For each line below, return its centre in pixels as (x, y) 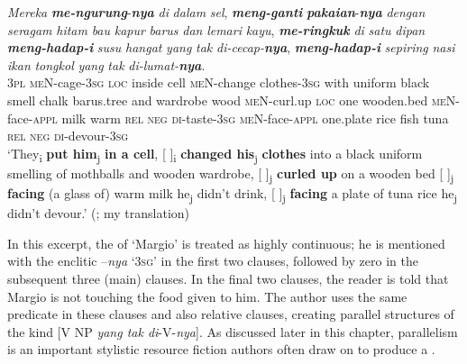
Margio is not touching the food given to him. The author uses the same (207, 296)
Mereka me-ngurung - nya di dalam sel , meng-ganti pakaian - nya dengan (216, 12)
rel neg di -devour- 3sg (68, 136)
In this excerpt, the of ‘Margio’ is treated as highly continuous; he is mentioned (226, 243)
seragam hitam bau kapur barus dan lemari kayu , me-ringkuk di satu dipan (216, 29)
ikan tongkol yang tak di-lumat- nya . (106, 64)
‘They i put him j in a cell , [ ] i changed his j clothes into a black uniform (215, 154)
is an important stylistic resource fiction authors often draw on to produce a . (221, 349)
